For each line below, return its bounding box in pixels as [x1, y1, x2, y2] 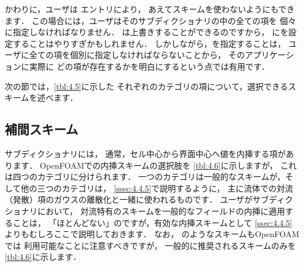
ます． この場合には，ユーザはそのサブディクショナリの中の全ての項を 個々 [5, 14, 296, 26]
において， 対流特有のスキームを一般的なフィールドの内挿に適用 [37, 204, 285, 217]
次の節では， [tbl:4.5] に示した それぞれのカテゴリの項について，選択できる [5, 80, 288, 92]
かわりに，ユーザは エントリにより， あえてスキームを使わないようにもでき [5, 3, 295, 15]
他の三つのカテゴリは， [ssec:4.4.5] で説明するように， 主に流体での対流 [21, 182, 293, 194]
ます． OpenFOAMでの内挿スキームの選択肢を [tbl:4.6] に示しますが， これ [12, 159, 297, 171]
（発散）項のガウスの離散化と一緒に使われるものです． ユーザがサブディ [5, 193, 285, 206]
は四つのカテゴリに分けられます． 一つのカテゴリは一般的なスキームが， [5, 170, 285, 183]
